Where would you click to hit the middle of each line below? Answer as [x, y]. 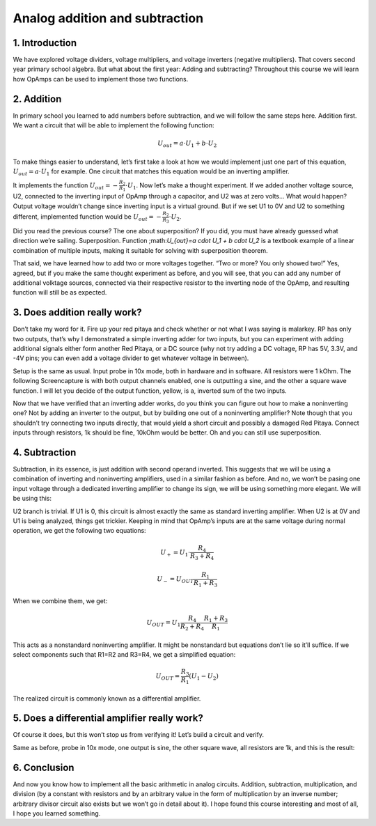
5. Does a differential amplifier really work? [108, 718]
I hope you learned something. [57, 813]
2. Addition [37, 99]
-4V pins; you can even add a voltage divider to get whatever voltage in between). [131, 358]
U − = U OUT [175, 580]
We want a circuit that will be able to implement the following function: [113, 125]
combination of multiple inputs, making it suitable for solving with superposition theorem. [140, 250]
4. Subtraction [45, 452]
